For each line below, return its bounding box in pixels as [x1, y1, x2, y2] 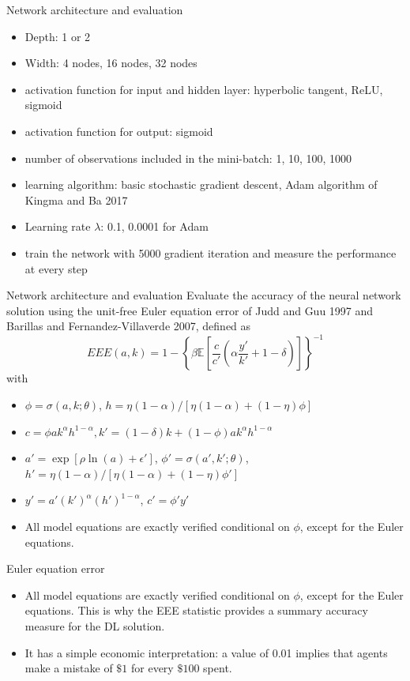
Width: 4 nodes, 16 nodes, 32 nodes [24, 55, 197, 71]
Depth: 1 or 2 [24, 28, 91, 44]
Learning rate [24, 218, 91, 235]
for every [131, 660, 174, 676]
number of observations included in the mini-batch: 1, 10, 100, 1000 [24, 149, 352, 166]
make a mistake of [24, 660, 113, 676]
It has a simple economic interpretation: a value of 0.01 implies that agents [24, 644, 388, 660]
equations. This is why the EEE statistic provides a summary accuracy [24, 602, 368, 619]
